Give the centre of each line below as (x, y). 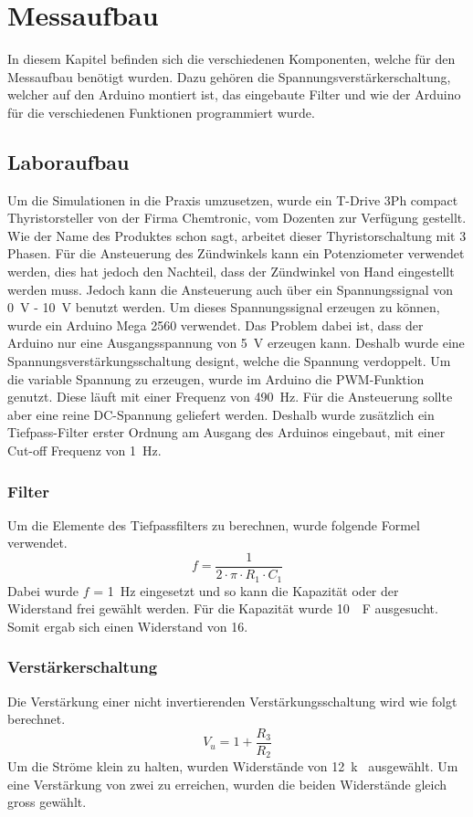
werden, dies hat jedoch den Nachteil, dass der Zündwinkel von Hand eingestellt (231, 272)
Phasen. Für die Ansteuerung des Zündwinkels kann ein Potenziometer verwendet (236, 253)
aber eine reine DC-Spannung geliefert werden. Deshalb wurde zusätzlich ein (221, 414)
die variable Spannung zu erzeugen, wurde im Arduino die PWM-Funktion (216, 378)
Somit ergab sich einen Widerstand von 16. (128, 626)
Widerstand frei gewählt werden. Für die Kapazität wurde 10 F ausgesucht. (223, 608)
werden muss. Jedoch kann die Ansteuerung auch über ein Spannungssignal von (231, 289)
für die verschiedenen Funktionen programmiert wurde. (161, 112)
